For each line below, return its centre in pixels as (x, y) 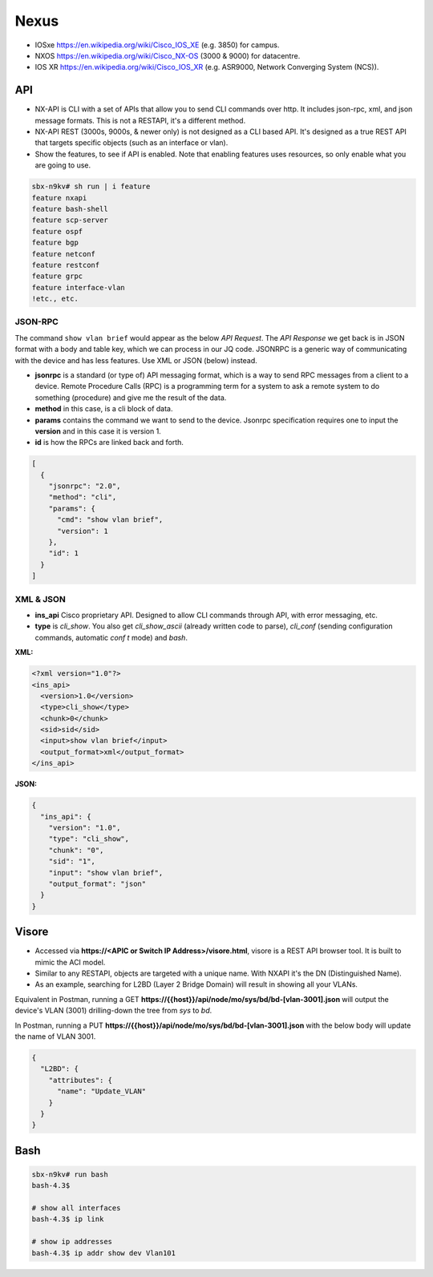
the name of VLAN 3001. (55, 1036)
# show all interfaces (76, 1208)
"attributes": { (80, 1080)
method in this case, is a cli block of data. (104, 409)
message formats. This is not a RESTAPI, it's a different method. (140, 120)
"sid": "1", (72, 861)
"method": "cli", (83, 497)
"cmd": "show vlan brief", (110, 520)
